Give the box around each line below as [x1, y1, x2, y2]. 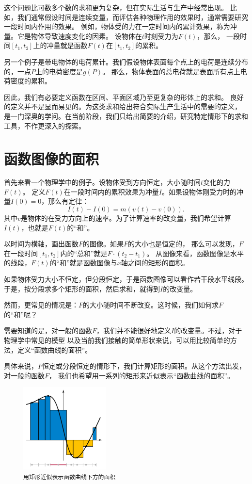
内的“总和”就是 [60, 248, 108, 258]
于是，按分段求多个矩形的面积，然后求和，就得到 [4, 283, 160, 293]
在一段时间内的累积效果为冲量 [63, 186, 159, 196]
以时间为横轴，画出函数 [4, 239, 79, 249]
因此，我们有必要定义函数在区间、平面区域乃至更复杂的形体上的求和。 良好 [4, 92, 244, 102]
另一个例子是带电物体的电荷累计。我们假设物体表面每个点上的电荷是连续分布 [4, 56, 248, 66]
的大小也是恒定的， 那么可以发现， [128, 239, 239, 249]
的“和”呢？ [4, 309, 38, 319]
